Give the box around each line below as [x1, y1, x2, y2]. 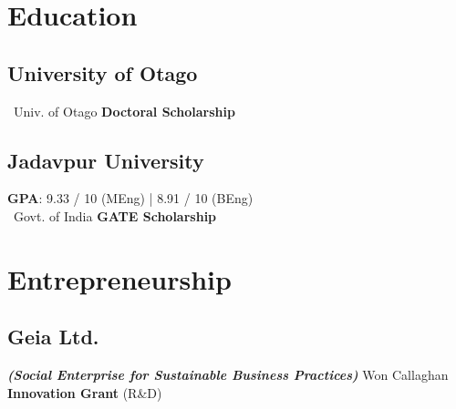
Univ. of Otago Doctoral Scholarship [13, 101, 235, 120]
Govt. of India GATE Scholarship [13, 206, 217, 225]
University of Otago [7, 58, 198, 87]
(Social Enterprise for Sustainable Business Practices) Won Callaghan [7, 365, 449, 384]
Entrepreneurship [7, 260, 232, 297]
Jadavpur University [7, 146, 204, 174]
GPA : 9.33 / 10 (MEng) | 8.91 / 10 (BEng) [7, 189, 254, 208]
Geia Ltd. [7, 322, 99, 351]
